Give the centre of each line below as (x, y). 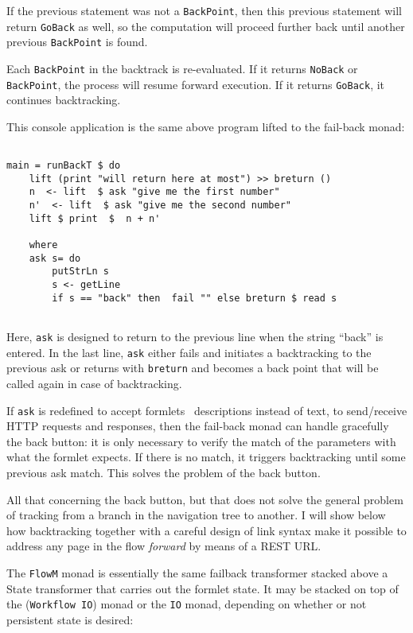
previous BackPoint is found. (77, 42)
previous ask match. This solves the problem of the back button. (164, 472)
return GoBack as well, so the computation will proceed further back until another (206, 26)
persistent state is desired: (70, 619)
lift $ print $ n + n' (95, 218)
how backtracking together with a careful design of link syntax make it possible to (206, 530)
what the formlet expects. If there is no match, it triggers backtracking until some (206, 457)
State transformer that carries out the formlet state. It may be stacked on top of (203, 588)
